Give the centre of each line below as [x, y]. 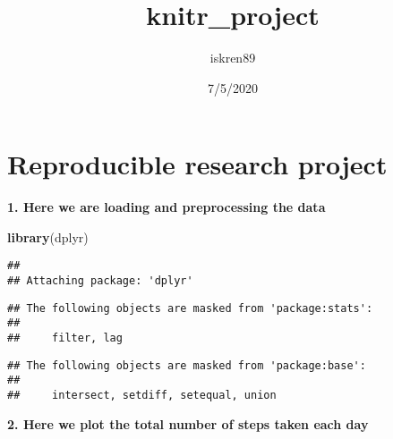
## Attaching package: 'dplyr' [100, 281]
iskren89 [233, 58]
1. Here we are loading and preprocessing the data [167, 207]
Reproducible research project [197, 164]
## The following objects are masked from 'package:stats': [190, 308]
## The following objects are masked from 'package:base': [187, 365]
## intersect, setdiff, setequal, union [142, 396]
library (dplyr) [48, 236]
